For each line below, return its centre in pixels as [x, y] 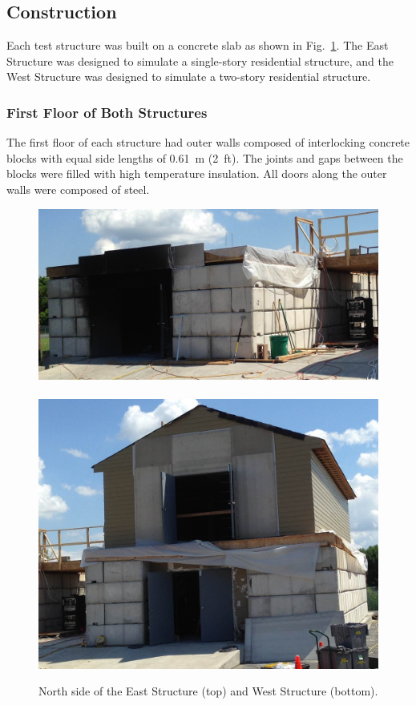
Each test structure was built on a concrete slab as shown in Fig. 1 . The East [198, 45]
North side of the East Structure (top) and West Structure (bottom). [208, 691]
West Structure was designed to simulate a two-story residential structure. [189, 77]
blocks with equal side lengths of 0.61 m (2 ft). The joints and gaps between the [205, 157]
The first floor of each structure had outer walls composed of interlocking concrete [208, 142]
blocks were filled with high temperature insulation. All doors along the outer [197, 173]
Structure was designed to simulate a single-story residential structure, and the [200, 60]
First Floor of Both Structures [107, 112]
